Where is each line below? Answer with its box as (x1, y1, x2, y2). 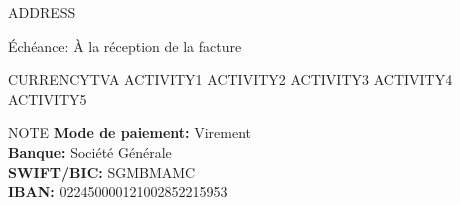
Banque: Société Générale (8, 141, 172, 162)
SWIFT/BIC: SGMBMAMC (8, 161, 196, 182)
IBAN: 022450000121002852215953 (8, 181, 228, 202)
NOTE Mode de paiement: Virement (8, 122, 251, 143)
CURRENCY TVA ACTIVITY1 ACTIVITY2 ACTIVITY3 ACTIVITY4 (8, 69, 453, 90)
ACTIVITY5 (8, 88, 87, 109)
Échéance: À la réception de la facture (8, 35, 242, 56)
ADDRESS (8, 2, 76, 22)
